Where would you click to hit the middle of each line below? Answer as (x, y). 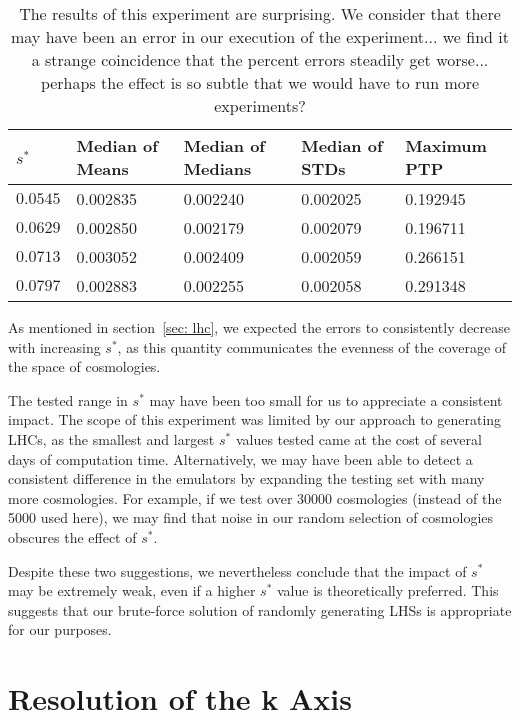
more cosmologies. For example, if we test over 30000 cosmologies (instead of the (255, 497)
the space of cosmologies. (84, 366)
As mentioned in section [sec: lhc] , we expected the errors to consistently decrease (259, 327)
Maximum (446, 145)
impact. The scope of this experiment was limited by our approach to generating (255, 419)
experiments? (260, 105)
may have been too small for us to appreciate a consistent (326, 399)
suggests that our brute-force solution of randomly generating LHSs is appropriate (260, 609)
